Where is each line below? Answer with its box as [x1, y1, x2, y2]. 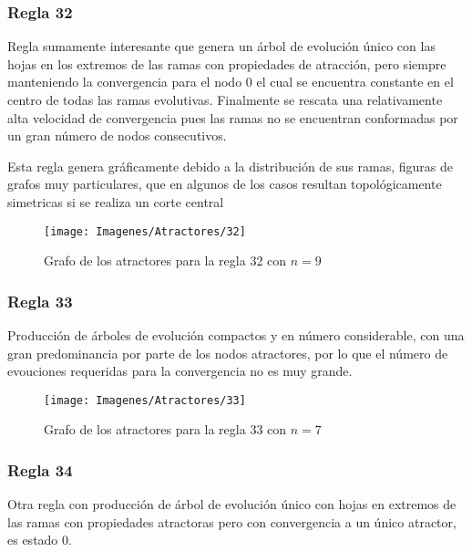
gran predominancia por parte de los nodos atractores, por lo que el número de [7, 343, 448, 362]
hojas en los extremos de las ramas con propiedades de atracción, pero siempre [7, 54, 446, 73]
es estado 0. [7, 530, 72, 549]
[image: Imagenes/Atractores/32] [44, 224, 246, 238]
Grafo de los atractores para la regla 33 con [44, 420, 287, 439]
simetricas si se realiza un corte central [7, 192, 224, 211]
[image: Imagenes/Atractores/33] [44, 393, 246, 407]
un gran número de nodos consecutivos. [7, 126, 227, 145]
